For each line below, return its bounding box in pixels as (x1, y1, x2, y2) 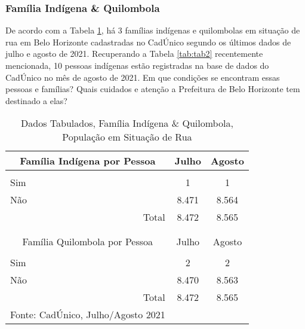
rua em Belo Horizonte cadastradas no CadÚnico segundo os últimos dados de (5, 35, 291, 48)
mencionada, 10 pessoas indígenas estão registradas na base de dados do (5, 59, 269, 71)
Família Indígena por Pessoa (20, 154, 156, 168)
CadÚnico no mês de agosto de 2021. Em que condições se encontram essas (5, 71, 280, 83)
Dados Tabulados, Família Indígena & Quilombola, (21, 116, 233, 130)
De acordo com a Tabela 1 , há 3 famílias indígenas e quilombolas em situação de (5, 24, 300, 36)
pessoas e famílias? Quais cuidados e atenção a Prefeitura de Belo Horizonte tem (5, 83, 300, 95)
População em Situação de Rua (62, 130, 192, 144)
